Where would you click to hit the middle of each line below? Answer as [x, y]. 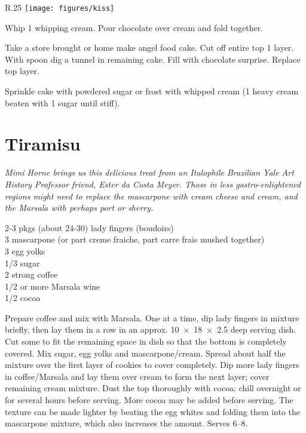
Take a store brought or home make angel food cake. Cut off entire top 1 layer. [149, 47]
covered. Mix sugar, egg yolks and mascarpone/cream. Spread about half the [145, 353]
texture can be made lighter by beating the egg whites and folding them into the [153, 411]
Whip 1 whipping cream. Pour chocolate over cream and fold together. [134, 27]
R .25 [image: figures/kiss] [60, 7]
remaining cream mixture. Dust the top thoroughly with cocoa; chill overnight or [153, 388]
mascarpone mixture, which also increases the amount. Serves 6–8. [126, 423]
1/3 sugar [22, 262]
